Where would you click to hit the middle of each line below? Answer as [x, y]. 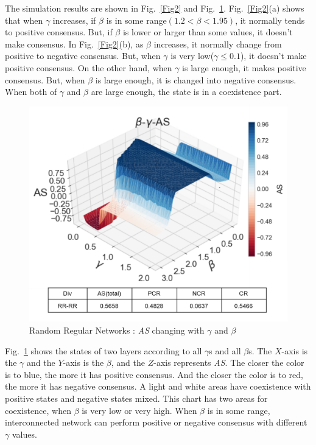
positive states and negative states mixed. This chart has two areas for [136, 398]
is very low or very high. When [139, 410]
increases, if [74, 20]
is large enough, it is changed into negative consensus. [196, 79]
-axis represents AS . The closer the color [229, 363]
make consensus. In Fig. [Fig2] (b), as [74, 44]
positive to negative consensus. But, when [83, 56]
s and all [225, 350]
